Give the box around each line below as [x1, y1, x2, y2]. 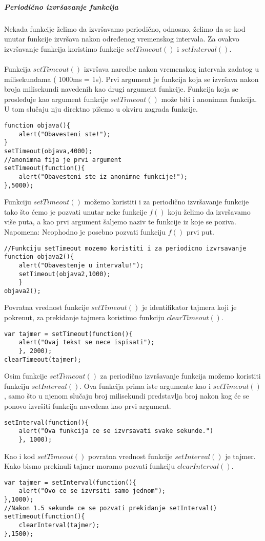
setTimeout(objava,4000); [4, 147, 92, 155]
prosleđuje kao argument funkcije [4, 93, 108, 104]
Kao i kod [4, 450, 35, 461]
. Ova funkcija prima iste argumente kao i [79, 380, 211, 391]
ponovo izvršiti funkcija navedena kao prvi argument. [4, 401, 171, 411]
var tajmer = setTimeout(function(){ [4, 330, 133, 338]
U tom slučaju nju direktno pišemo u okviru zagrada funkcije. [4, 103, 198, 114]
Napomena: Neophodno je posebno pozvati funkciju [4, 226, 166, 237]
